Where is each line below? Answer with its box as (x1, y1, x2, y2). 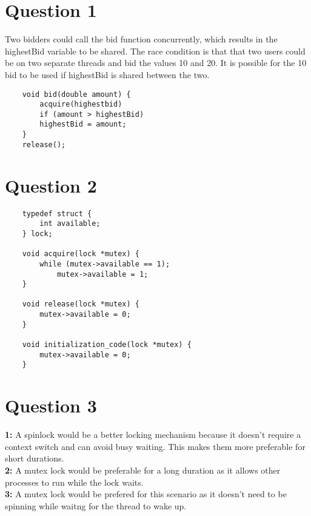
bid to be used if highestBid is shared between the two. (5, 68, 210, 81)
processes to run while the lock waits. (5, 475, 144, 488)
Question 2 (5, 173, 97, 197)
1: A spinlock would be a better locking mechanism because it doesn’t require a (5, 428, 301, 441)
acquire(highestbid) (39, 100, 122, 109)
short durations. (5, 452, 64, 465)
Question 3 (5, 393, 97, 418)
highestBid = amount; (39, 120, 127, 129)
